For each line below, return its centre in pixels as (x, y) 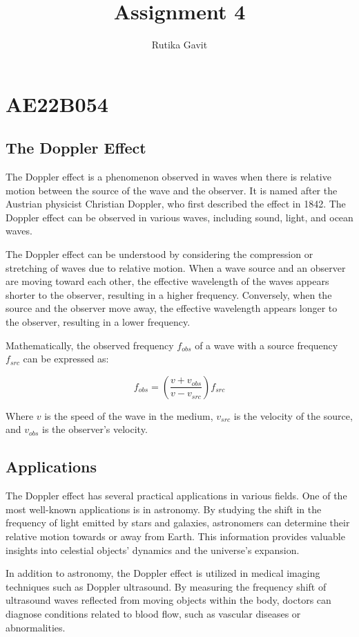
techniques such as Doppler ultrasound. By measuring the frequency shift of (166, 586)
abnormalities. (36, 627)
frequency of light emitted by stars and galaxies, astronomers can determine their (178, 523)
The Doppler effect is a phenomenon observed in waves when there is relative (168, 177)
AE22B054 (57, 103)
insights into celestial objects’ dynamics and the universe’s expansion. (153, 550)
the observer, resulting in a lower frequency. (98, 322)
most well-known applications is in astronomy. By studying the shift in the (164, 509)
